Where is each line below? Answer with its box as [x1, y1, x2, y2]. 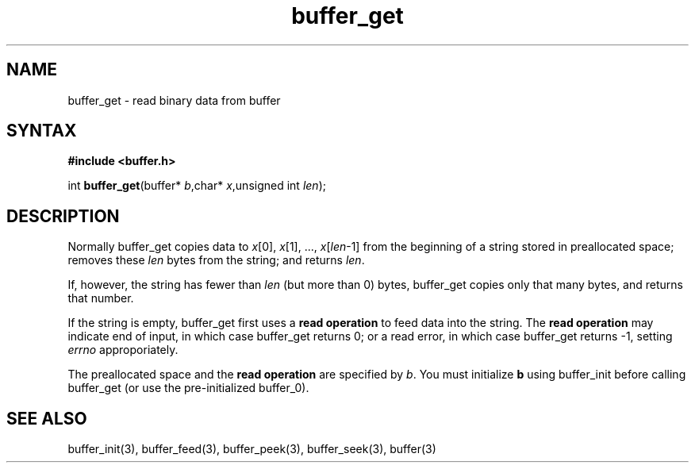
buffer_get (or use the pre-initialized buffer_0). [67, 381, 309, 395]
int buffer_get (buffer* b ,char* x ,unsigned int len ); [67, 179, 326, 193]
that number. [67, 291, 134, 306]
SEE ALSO [6, 408, 87, 429]
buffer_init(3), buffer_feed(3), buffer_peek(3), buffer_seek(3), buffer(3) [67, 442, 436, 456]
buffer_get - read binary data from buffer [67, 93, 281, 107]
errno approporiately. [67, 343, 179, 357]
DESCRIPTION [6, 206, 120, 226]
